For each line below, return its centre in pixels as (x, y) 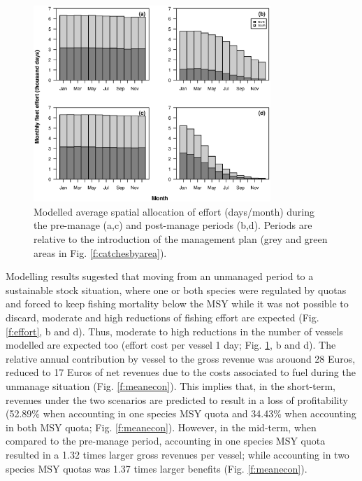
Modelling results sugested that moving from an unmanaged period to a (160, 276)
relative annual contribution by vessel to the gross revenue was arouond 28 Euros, (181, 358)
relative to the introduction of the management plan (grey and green (181, 239)
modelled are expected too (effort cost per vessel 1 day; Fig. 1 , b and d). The (171, 345)
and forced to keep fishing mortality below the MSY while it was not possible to (177, 304)
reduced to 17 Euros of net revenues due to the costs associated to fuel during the (181, 372)
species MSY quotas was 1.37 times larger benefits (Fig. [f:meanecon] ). (157, 468)
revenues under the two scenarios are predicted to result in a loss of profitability (177, 399)
